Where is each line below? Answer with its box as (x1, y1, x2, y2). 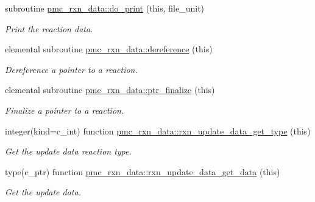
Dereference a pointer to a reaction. (5, 63, 138, 75)
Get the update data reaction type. (5, 145, 132, 158)
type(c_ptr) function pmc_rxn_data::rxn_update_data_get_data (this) (5, 165, 280, 178)
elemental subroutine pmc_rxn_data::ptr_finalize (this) (5, 83, 215, 96)
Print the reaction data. (5, 22, 93, 35)
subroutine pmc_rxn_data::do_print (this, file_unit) (5, 2, 205, 14)
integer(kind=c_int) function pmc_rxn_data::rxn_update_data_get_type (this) (5, 124, 311, 137)
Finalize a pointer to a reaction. (5, 103, 124, 116)
